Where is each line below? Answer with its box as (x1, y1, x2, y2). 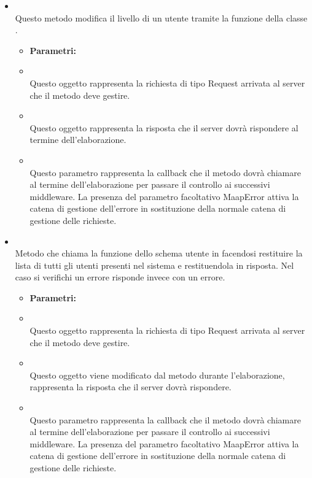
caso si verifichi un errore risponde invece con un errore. (15, 271, 225, 283)
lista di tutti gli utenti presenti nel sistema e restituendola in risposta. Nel (15, 258, 294, 271)
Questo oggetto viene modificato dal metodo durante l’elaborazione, (29, 368, 285, 381)
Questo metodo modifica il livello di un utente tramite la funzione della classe (15, 11, 308, 24)
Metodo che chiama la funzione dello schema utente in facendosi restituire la (15, 247, 303, 260)
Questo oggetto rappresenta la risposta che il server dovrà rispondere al (29, 121, 298, 134)
